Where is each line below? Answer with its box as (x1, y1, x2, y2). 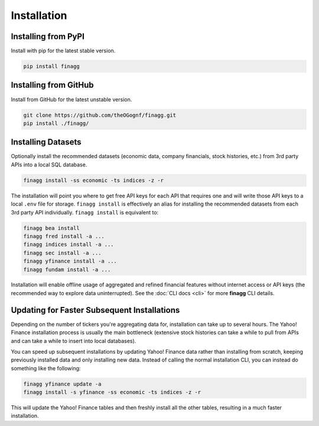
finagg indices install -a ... (23, 241, 115, 248)
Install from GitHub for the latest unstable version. (11, 95, 132, 103)
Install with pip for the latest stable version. (11, 47, 116, 55)
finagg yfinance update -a (23, 380, 102, 387)
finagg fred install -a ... (23, 233, 105, 239)
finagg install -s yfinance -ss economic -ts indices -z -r (23, 389, 201, 396)
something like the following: (11, 364, 81, 371)
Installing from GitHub (11, 80, 94, 90)
